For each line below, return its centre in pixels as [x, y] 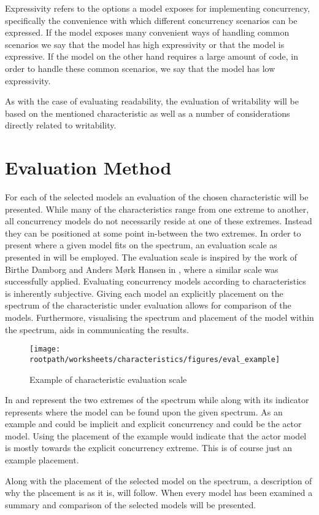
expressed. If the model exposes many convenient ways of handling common [147, 32]
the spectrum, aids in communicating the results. [97, 329]
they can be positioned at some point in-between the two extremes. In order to [153, 233]
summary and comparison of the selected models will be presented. [131, 504]
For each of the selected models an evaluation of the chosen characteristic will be [157, 197]
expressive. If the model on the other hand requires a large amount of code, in [152, 56]
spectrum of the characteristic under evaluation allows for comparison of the [148, 305]
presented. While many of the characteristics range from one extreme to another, [157, 209]
